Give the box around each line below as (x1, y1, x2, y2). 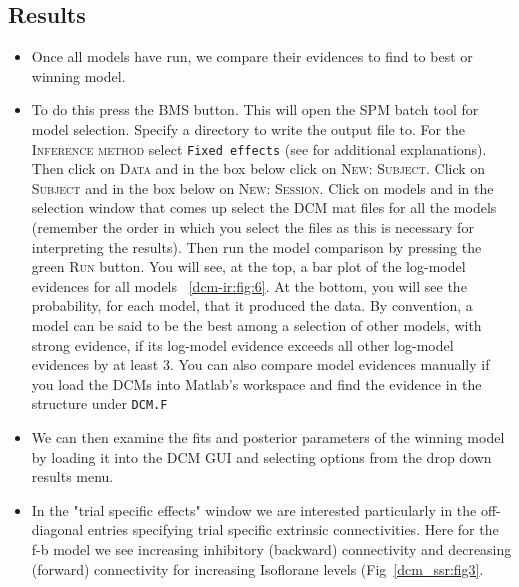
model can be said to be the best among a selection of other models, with (31, 314, 482, 335)
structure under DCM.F (31, 393, 168, 414)
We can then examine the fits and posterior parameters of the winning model (31, 427, 505, 448)
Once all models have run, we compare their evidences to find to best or (31, 46, 473, 67)
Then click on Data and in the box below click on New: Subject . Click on (31, 158, 486, 179)
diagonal (31, 519, 84, 540)
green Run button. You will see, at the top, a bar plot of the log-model (31, 256, 466, 277)
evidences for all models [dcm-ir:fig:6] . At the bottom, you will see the (31, 275, 467, 296)
